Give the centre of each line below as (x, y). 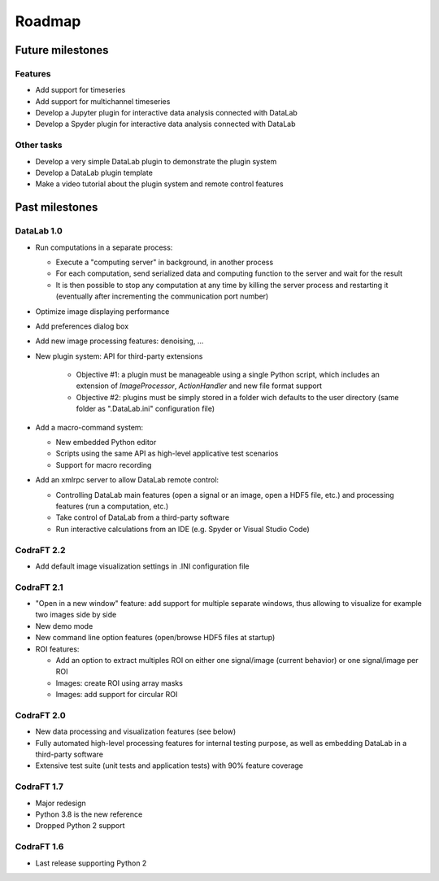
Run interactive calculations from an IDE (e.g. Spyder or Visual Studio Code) (183, 529)
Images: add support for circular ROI (117, 695)
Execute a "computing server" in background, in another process (165, 262)
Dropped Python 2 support (80, 826)
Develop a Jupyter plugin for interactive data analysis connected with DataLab (167, 113)
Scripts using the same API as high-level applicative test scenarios (167, 454)
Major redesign (61, 803)
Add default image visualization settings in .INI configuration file (142, 566)
